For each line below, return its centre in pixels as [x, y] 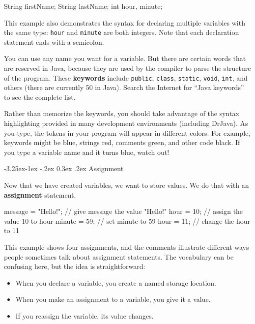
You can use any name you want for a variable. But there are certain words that [125, 58]
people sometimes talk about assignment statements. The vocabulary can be [119, 256]
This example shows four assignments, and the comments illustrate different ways [127, 247]
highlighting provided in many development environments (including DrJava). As [126, 123]
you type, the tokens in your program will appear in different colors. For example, [127, 133]
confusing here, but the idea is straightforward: [75, 266]
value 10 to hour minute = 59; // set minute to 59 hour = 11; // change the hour [127, 221]
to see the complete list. [40, 97]
